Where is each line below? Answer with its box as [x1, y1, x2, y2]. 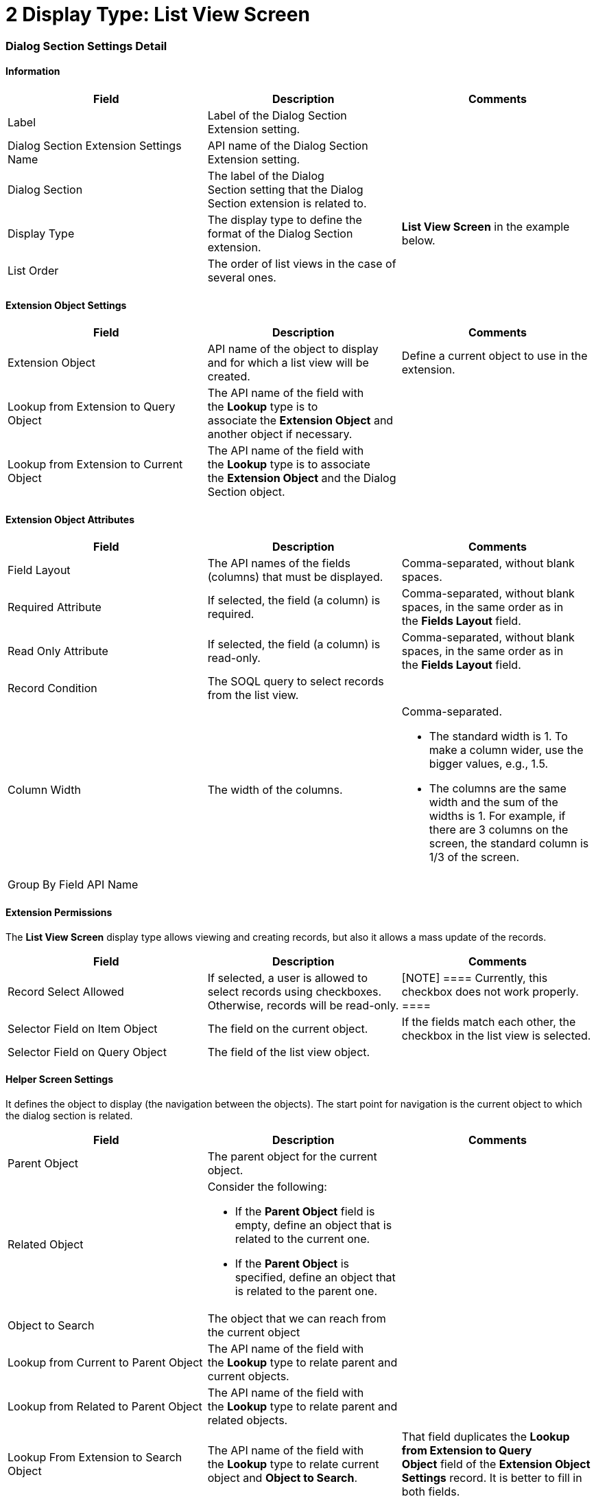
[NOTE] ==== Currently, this [401, 970, 548, 985]
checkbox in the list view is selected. [401, 1028, 591, 1042]
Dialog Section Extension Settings [8, 138, 182, 152]
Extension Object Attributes [5, 513, 134, 525]
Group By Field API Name [8, 878, 139, 892]
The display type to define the [207, 212, 362, 227]
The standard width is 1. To [429, 729, 568, 744]
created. [207, 369, 250, 384]
